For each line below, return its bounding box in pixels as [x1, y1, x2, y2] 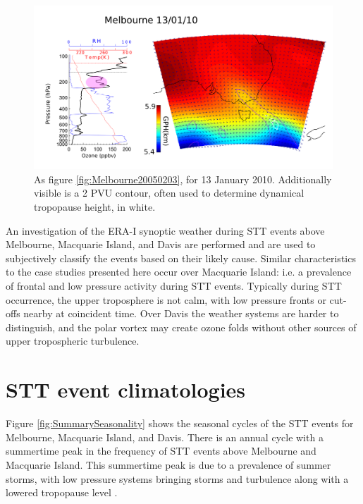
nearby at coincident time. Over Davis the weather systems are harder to [23, 306, 339, 321]
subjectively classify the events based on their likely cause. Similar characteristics [6, 250, 356, 265]
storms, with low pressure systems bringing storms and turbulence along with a [6, 471, 349, 486]
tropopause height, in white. [34, 199, 156, 214]
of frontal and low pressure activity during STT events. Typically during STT [6, 278, 342, 293]
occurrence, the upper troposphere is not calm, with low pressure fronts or [6, 292, 326, 307]
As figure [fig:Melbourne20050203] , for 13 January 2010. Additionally [34, 171, 332, 186]
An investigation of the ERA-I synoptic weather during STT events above [6, 223, 325, 238]
